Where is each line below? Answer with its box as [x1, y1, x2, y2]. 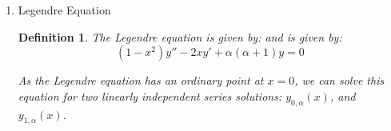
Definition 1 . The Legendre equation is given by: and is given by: [18, 28, 342, 45]
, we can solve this [294, 72, 385, 89]
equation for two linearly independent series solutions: [18, 87, 282, 104]
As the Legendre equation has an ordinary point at [18, 72, 264, 89]
